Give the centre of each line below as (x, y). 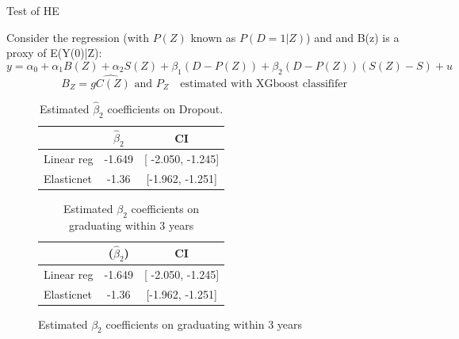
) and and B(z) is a (353, 37)
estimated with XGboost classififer (264, 84)
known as (213, 37)
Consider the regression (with (78, 37)
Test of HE (33, 10)
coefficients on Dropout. (165, 109)
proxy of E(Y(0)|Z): (54, 53)
